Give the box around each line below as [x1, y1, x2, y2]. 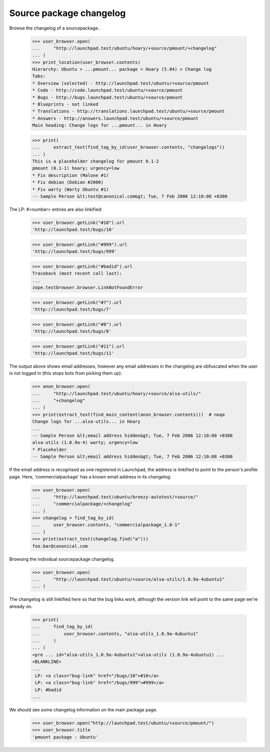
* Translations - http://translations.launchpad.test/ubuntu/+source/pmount [32, 108, 225, 114]
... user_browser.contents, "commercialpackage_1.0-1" [32, 522, 180, 528]
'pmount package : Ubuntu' [32, 734, 98, 740]
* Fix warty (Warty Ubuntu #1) [32, 186, 109, 192]
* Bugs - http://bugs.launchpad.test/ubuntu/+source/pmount [32, 94, 183, 100]
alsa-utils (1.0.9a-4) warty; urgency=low [32, 440, 138, 445]
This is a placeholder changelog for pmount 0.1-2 [32, 158, 159, 164]
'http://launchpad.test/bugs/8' [32, 328, 112, 334]
